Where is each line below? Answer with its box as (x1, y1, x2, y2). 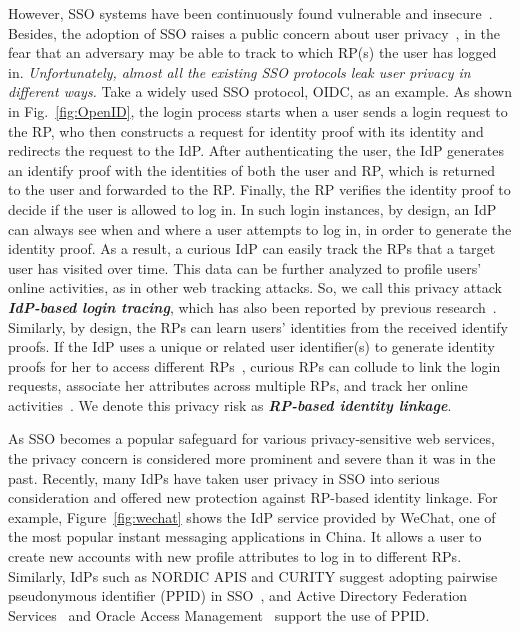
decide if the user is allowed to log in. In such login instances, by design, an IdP (8, 198, 497, 219)
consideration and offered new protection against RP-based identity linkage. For (8, 487, 498, 508)
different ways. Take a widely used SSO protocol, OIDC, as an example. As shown (8, 81, 512, 102)
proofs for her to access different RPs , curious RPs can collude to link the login (8, 355, 501, 376)
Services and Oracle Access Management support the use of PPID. (8, 604, 430, 625)
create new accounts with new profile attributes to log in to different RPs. (8, 546, 462, 567)
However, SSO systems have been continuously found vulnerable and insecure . (8, 3, 493, 23)
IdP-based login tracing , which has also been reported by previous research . (8, 296, 497, 317)
